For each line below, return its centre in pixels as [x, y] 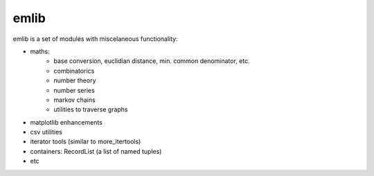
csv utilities [46, 132]
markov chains [75, 100]
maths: [40, 51]
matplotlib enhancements [66, 122]
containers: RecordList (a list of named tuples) [96, 151]
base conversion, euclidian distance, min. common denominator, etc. [152, 61]
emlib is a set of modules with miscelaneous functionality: [95, 39]
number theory [75, 80]
